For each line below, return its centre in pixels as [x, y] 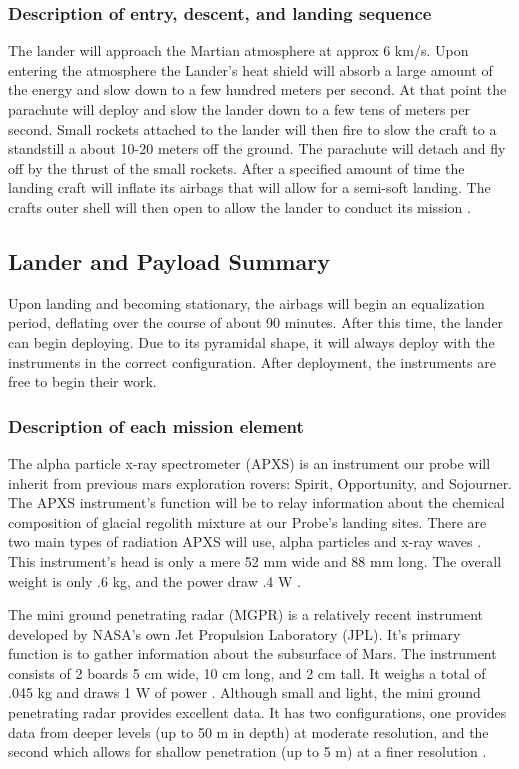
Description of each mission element [156, 425]
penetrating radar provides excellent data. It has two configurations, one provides [257, 712]
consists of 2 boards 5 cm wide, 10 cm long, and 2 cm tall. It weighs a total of [247, 672]
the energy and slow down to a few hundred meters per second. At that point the [257, 89]
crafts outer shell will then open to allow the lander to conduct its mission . [239, 206]
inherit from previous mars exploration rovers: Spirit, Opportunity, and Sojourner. [260, 482]
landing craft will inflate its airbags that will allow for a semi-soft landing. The [249, 187]
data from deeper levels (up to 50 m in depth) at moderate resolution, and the [248, 731]
